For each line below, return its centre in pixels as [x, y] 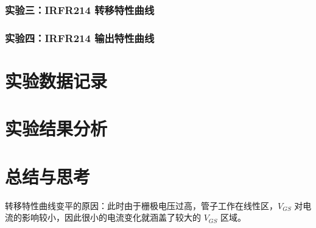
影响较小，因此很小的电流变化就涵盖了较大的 [111, 217]
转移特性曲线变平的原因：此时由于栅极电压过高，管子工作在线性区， [141, 205]
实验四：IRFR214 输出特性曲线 [80, 37]
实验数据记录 [56, 80]
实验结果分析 [56, 128]
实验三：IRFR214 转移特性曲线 [80, 9]
